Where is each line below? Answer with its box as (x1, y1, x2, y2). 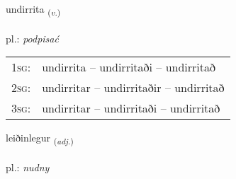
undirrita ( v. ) (6, 1, 61, 18)
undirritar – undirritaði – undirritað (42, 100, 220, 117)
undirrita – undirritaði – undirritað (42, 59, 216, 76)
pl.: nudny (6, 160, 50, 175)
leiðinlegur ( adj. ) (6, 130, 74, 147)
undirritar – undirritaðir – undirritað (42, 79, 225, 96)
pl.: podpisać (6, 30, 59, 45)
